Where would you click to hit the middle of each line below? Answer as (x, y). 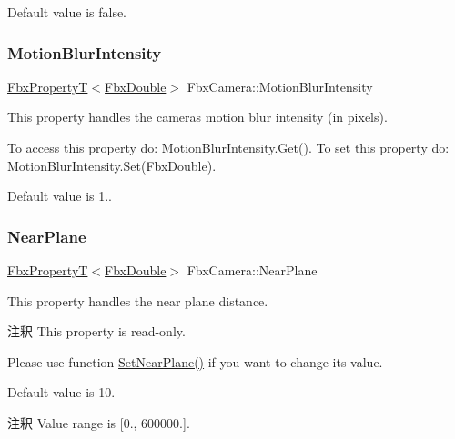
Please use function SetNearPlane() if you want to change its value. (195, 361)
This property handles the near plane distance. (138, 300)
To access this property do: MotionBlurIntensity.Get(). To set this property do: (228, 147)
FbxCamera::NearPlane (252, 270)
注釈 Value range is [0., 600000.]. (99, 422)
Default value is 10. (61, 392)
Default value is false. (67, 12)
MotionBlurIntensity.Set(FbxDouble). (112, 165)
